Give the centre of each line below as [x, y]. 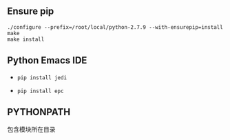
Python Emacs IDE [47, 60]
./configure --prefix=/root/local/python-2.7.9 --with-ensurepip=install [115, 27]
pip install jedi [42, 78]
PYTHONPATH [39, 112]
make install [26, 39]
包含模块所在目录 [31, 130]
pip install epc [40, 91]
